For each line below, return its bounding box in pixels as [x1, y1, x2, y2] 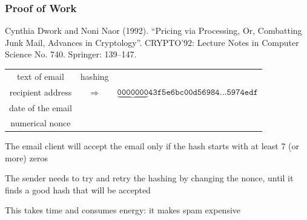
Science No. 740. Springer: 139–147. [5, 48, 137, 60]
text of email [17, 70, 64, 82]
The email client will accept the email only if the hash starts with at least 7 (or [5, 140, 300, 152]
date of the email [9, 102, 72, 114]
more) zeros [5, 151, 48, 164]
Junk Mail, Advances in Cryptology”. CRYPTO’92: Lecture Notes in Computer [5, 36, 299, 48]
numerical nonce [10, 116, 71, 129]
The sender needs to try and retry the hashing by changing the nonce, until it [5, 172, 294, 184]
